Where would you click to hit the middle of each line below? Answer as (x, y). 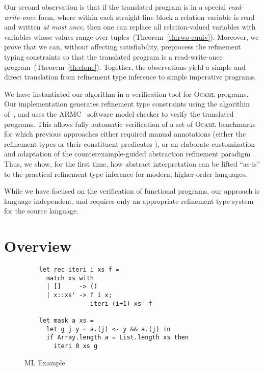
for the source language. (41, 211)
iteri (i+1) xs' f (121, 303)
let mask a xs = (67, 320)
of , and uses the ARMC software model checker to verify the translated (119, 113)
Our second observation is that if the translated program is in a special (115, 7)
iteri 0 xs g (76, 346)
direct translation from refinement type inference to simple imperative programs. (130, 77)
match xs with (70, 278)
